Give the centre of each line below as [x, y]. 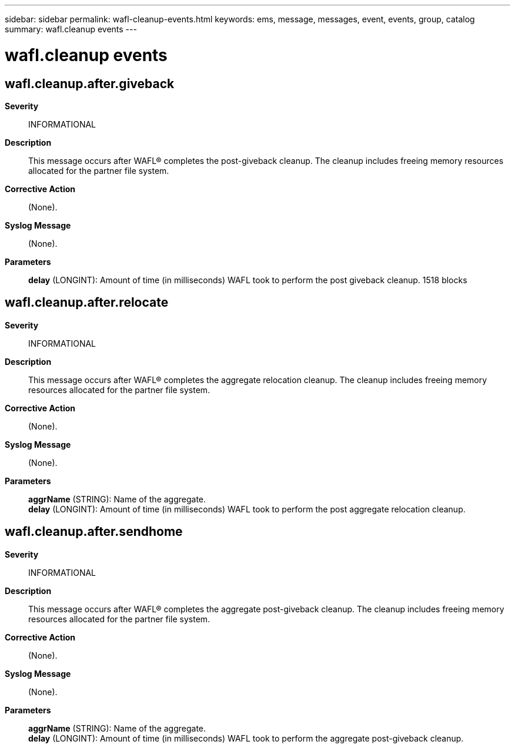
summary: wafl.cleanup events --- [71, 29]
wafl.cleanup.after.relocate [87, 303]
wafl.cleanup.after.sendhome [94, 532]
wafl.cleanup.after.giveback [90, 83]
